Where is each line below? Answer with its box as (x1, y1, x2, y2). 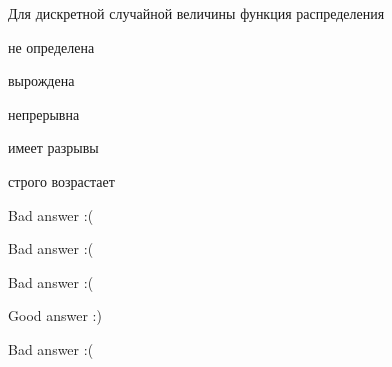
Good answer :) (8, 305, 102, 326)
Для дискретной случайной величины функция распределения (8, 3, 385, 23)
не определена (8, 36, 95, 57)
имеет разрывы (8, 137, 99, 158)
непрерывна (8, 103, 80, 124)
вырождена (8, 70, 75, 91)
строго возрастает (8, 170, 115, 191)
